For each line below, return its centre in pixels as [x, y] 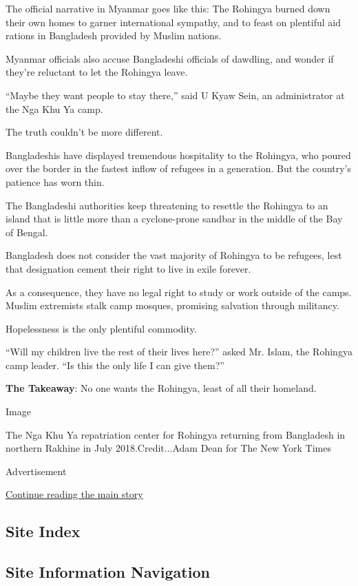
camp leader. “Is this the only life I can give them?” [115, 365]
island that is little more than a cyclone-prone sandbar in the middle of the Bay [174, 219]
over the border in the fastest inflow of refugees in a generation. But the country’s [179, 168]
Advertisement [36, 471]
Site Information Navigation [108, 572]
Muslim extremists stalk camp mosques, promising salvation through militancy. [172, 305]
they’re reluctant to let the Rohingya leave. [97, 72]
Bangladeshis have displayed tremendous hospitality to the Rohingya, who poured [178, 155]
